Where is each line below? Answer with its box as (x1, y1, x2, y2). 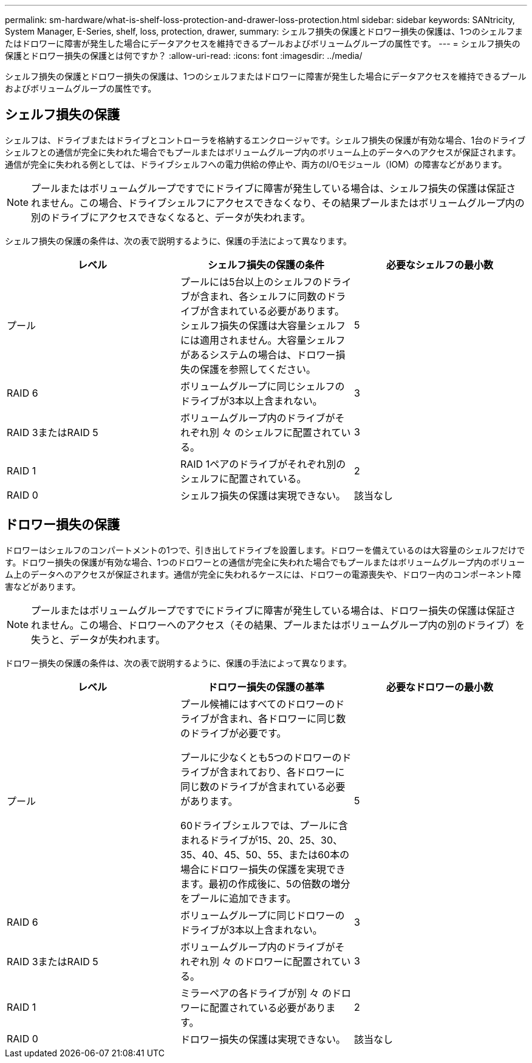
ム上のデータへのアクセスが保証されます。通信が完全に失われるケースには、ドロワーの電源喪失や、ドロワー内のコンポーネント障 (5, 569, 522, 579)
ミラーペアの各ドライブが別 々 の (180, 986, 332, 999)
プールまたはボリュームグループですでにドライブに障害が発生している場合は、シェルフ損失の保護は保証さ (31, 182, 516, 194)
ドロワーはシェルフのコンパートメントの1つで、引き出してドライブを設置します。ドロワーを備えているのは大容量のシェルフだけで (5, 544, 525, 555)
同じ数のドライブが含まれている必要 (180, 780, 346, 793)
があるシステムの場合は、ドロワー (180, 348, 336, 361)
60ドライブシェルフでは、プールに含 (180, 819, 349, 832)
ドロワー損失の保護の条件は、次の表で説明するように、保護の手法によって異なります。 (5, 657, 352, 668)
